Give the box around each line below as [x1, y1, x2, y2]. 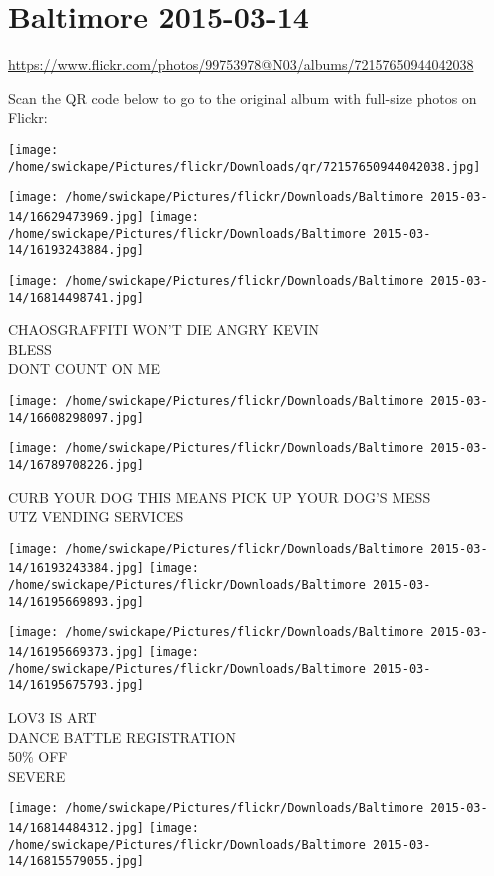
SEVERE [8, 765, 66, 786]
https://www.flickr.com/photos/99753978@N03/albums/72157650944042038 [8, 54, 474, 75]
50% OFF [8, 746, 68, 767]
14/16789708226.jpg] [8, 457, 145, 472]
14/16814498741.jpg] [8, 290, 145, 305]
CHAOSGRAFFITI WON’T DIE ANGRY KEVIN [8, 319, 320, 340]
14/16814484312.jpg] [8, 821, 145, 836]
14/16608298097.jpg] [8, 410, 145, 425]
